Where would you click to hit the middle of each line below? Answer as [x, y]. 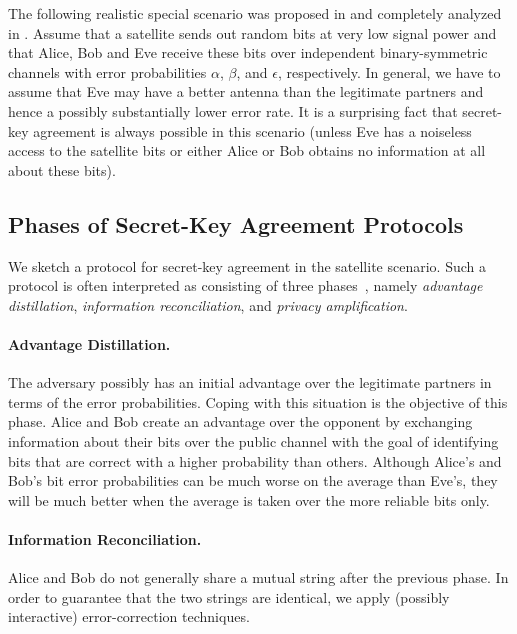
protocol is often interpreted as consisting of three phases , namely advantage [245, 285]
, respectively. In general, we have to [389, 71]
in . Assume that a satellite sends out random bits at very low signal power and [252, 32]
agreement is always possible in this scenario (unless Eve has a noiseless [252, 130]
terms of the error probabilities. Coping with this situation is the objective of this [258, 401]
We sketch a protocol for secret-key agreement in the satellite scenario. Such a [247, 265]
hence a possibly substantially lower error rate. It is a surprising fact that [233, 110]
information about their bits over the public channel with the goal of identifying [253, 440]
